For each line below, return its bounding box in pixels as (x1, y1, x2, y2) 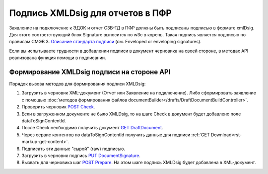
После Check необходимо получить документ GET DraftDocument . (21, 125, 163, 131)
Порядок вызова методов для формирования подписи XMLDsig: (9, 81, 146, 87)
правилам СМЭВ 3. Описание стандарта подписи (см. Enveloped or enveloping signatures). (9, 39, 202, 45)
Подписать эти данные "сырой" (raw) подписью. (21, 146, 126, 152)
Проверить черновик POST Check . (21, 104, 95, 110)
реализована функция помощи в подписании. (9, 55, 106, 61)
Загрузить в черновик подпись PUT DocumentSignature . (21, 152, 141, 159)
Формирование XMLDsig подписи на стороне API (9, 68, 171, 76)
